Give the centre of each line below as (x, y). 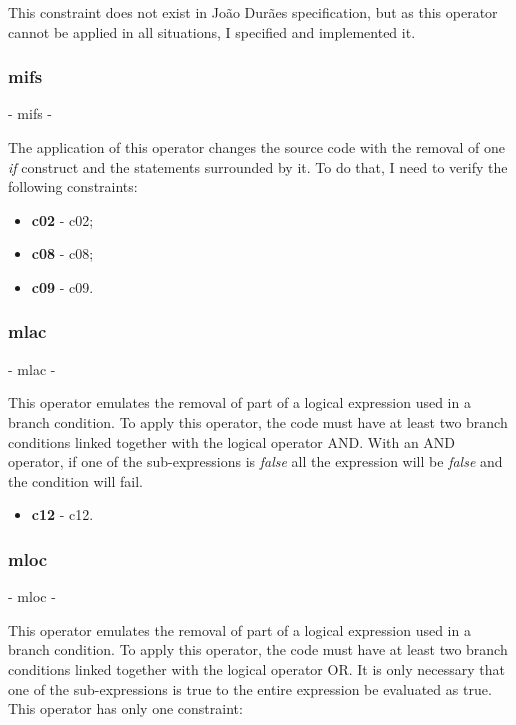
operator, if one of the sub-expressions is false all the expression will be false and (255, 461)
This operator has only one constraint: (125, 708)
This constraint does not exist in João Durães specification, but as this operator (253, 12)
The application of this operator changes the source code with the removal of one (256, 147)
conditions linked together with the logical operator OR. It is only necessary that (256, 668)
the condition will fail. (75, 480)
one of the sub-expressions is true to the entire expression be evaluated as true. (250, 688)
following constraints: (73, 186)
